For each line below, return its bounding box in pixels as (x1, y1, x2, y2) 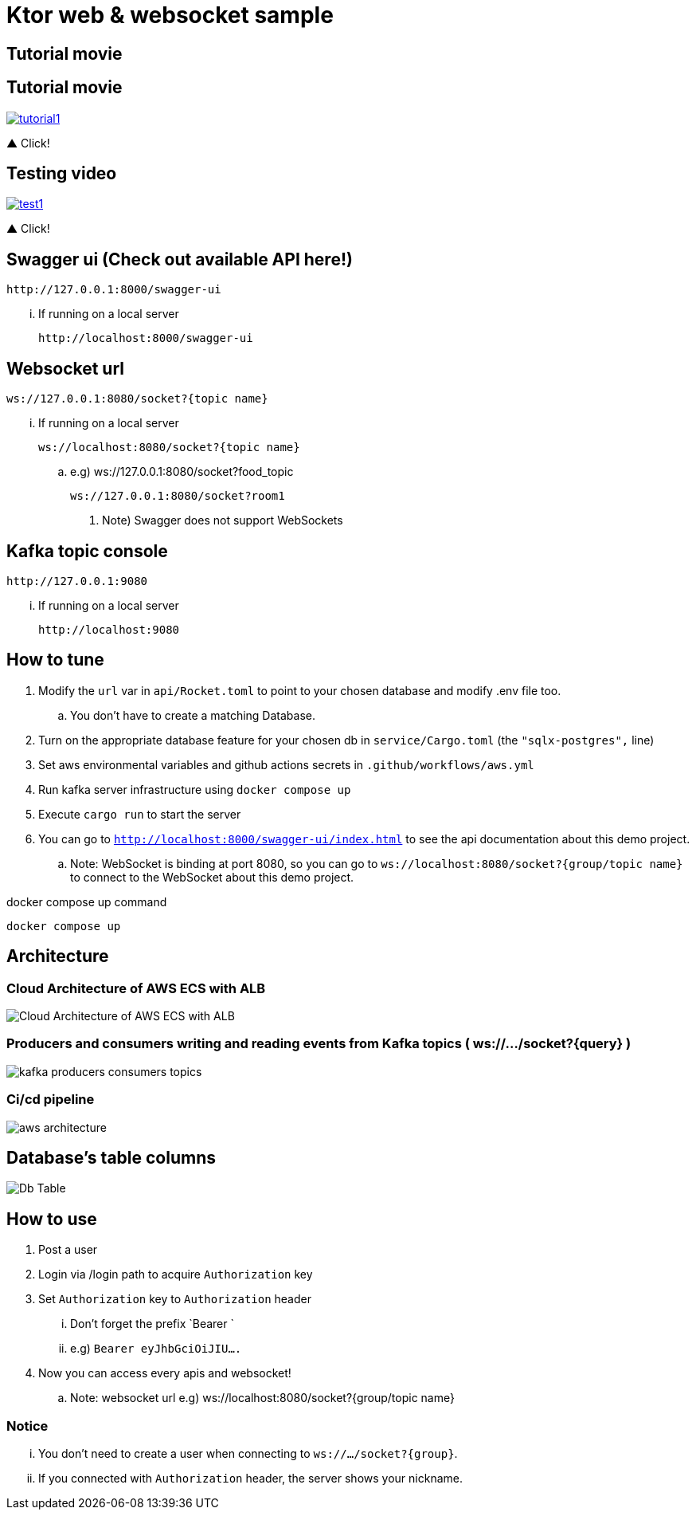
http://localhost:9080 (38, 623, 180, 636)
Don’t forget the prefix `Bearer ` (70, 1317, 234, 1331)
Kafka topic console (6, 540, 168, 561)
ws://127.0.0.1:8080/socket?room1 (70, 489, 285, 503)
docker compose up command (6, 894, 167, 909)
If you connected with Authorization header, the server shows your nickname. (38, 1471, 463, 1485)
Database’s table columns (6, 1147, 216, 1168)
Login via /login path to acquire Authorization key (38, 1267, 313, 1282)
